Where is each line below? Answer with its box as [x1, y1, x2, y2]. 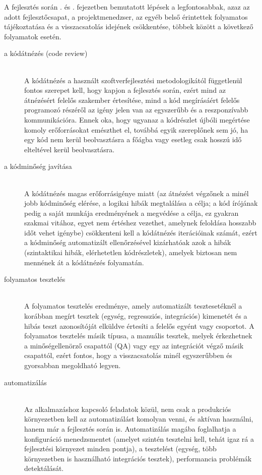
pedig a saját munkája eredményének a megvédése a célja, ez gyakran [24, 207, 239, 218]
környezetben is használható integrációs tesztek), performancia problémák [24, 453, 252, 463]
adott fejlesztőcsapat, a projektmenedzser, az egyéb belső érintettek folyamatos [4, 11, 248, 22]
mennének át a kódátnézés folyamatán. [24, 257, 144, 267]
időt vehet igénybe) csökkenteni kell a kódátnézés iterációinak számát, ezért [24, 227, 257, 237]
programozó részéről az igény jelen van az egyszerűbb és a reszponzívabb [24, 104, 248, 115]
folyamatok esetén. [4, 31, 61, 41]
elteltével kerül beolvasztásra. [24, 144, 115, 154]
